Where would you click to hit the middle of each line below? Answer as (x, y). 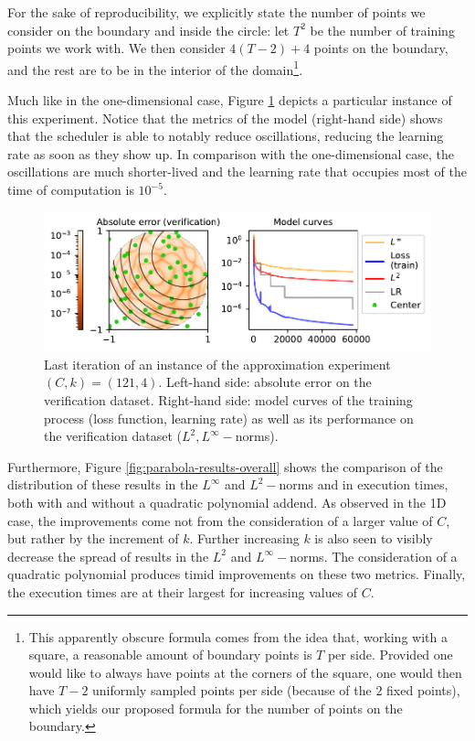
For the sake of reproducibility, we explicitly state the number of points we (216, 12)
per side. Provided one (390, 655)
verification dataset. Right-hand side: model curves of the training (228, 399)
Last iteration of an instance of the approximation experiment (217, 364)
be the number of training (382, 30)
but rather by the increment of (93, 538)
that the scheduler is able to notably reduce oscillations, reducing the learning (226, 136)
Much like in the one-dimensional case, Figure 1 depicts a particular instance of (230, 100)
